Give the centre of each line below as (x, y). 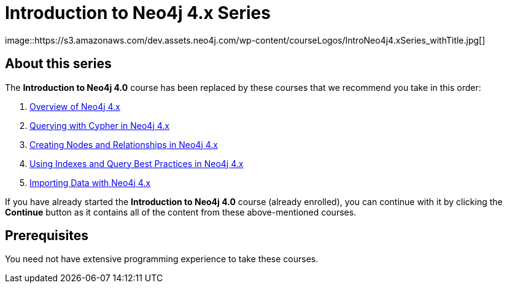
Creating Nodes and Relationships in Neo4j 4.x (124, 144)
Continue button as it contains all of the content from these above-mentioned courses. (181, 212)
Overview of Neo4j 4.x (75, 106)
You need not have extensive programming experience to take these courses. (162, 259)
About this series (58, 64)
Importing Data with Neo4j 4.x (90, 182)
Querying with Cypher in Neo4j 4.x (99, 125)
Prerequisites (47, 236)
